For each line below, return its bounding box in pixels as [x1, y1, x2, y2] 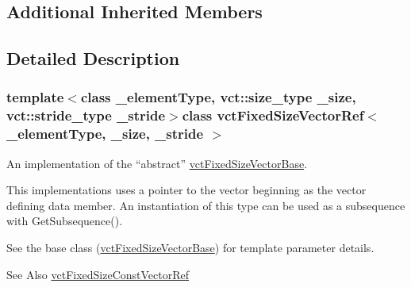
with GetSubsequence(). [6, 212, 123, 229]
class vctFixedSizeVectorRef [182, 105, 364, 125]
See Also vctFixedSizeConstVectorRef [6, 266, 190, 282]
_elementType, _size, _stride [6, 124, 204, 143]
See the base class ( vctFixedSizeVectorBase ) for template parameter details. [6, 239, 375, 255]
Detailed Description [6, 46, 180, 71]
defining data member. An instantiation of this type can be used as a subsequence [6, 197, 405, 213]
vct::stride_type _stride [6, 105, 166, 125]
